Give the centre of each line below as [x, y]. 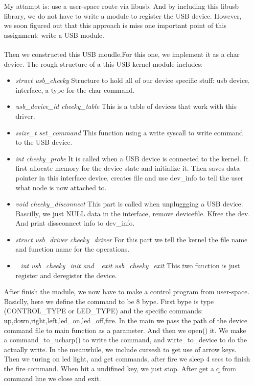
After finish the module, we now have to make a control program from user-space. [127, 292]
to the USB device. [44, 142]
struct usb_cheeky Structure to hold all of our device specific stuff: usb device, [133, 80]
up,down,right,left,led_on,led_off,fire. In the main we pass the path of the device [126, 321]
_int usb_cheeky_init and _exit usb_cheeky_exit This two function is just [128, 266]
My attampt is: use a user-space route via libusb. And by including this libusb [121, 6]
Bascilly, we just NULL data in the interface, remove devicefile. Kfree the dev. [133, 213]
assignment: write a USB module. [54, 35]
